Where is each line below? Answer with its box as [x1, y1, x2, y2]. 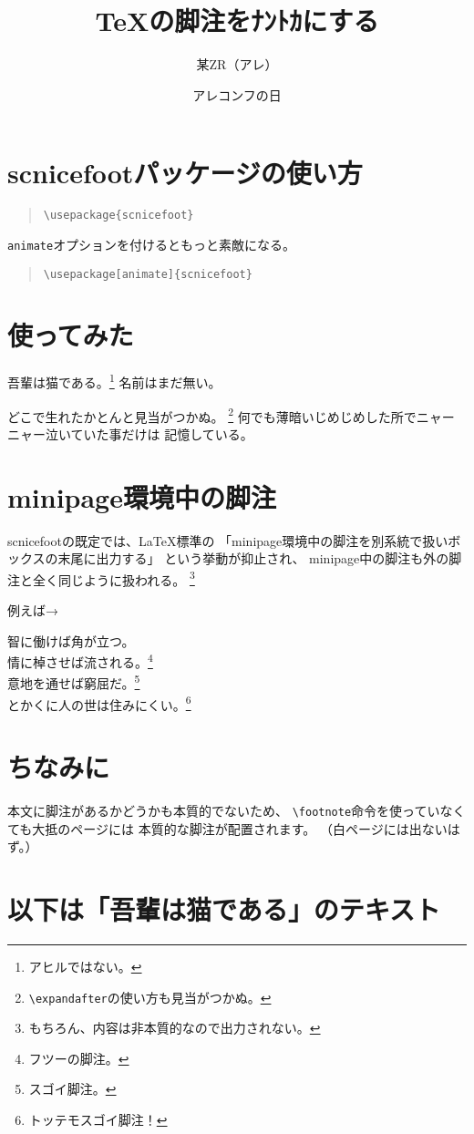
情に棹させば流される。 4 [7, 650, 153, 671]
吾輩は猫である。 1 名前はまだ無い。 [7, 370, 222, 391]
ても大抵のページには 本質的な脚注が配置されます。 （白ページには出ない [7, 819, 448, 838]
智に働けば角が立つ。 [7, 631, 135, 650]
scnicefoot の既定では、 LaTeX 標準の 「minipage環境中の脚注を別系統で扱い [7, 531, 448, 550]
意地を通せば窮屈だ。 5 [7, 671, 140, 693]
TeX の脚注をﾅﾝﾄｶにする [95, 2, 379, 39]
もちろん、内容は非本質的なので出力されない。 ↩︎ [28, 1018, 321, 1037]
